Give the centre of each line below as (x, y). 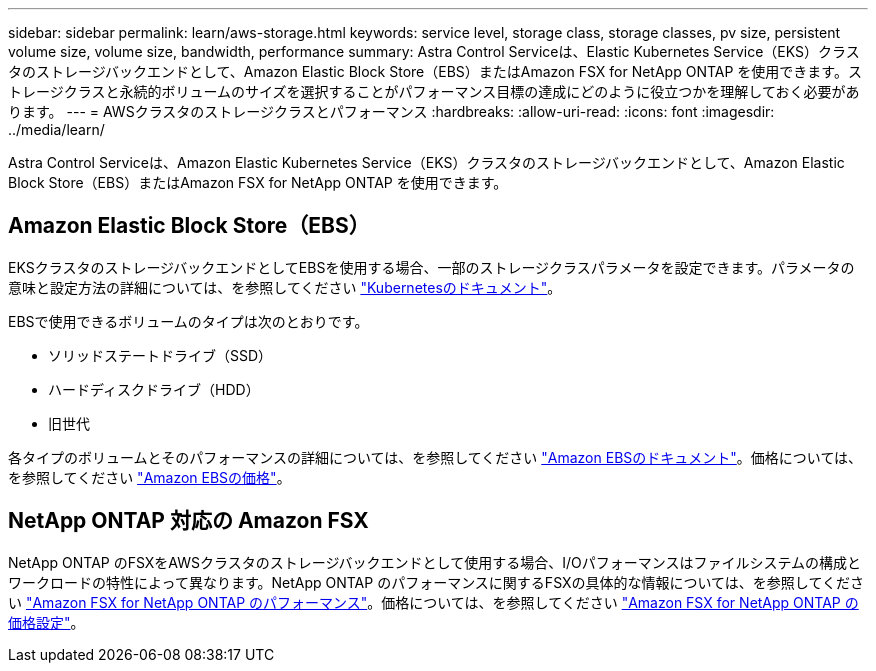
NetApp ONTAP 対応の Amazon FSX (188, 521)
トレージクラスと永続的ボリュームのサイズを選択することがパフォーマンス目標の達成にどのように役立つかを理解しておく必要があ (434, 91)
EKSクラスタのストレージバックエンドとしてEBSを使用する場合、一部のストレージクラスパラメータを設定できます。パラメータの (431, 267)
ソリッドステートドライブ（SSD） (160, 355)
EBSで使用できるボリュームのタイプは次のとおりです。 (188, 321)
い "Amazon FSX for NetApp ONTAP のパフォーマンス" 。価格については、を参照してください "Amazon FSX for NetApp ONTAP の (433, 602)
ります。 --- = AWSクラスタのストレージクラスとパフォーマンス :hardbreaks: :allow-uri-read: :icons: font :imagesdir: (391, 111)
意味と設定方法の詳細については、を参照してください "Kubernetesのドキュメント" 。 (285, 287)
